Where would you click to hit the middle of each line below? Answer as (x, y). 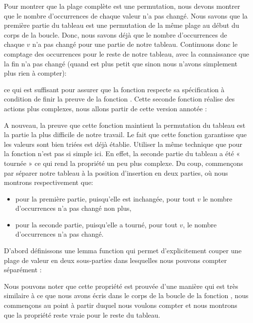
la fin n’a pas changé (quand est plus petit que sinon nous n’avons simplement (121, 63)
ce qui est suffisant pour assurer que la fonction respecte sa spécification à (114, 89)
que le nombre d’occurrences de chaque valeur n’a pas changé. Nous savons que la (126, 15)
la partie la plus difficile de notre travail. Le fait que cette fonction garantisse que (125, 134)
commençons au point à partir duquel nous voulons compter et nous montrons (121, 305)
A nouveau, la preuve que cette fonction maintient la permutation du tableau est (125, 125)
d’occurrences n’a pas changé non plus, (73, 208)
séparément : (23, 270)
